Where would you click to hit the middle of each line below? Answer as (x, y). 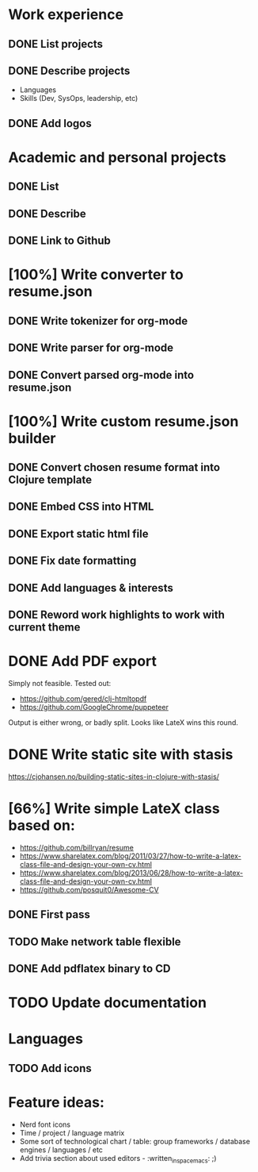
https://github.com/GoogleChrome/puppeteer (94, 707)
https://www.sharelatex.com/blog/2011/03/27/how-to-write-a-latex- (130, 856)
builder (32, 438)
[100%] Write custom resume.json (123, 421)
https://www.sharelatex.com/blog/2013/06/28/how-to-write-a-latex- (131, 873)
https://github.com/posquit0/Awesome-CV (89, 889)
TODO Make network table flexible (95, 941)
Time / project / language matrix (72, 1132)
